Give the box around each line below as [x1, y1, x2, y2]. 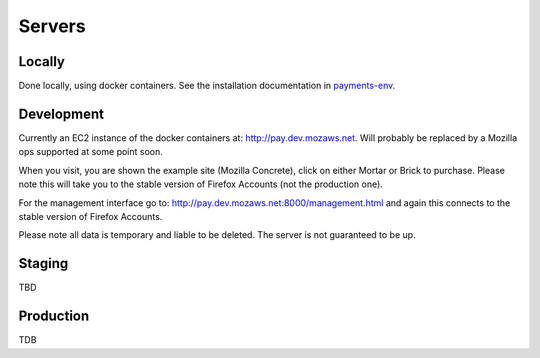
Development [18, 105, 105, 122]
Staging [18, 255, 69, 272]
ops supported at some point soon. [18, 146, 164, 158]
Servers [18, 15, 86, 37]
